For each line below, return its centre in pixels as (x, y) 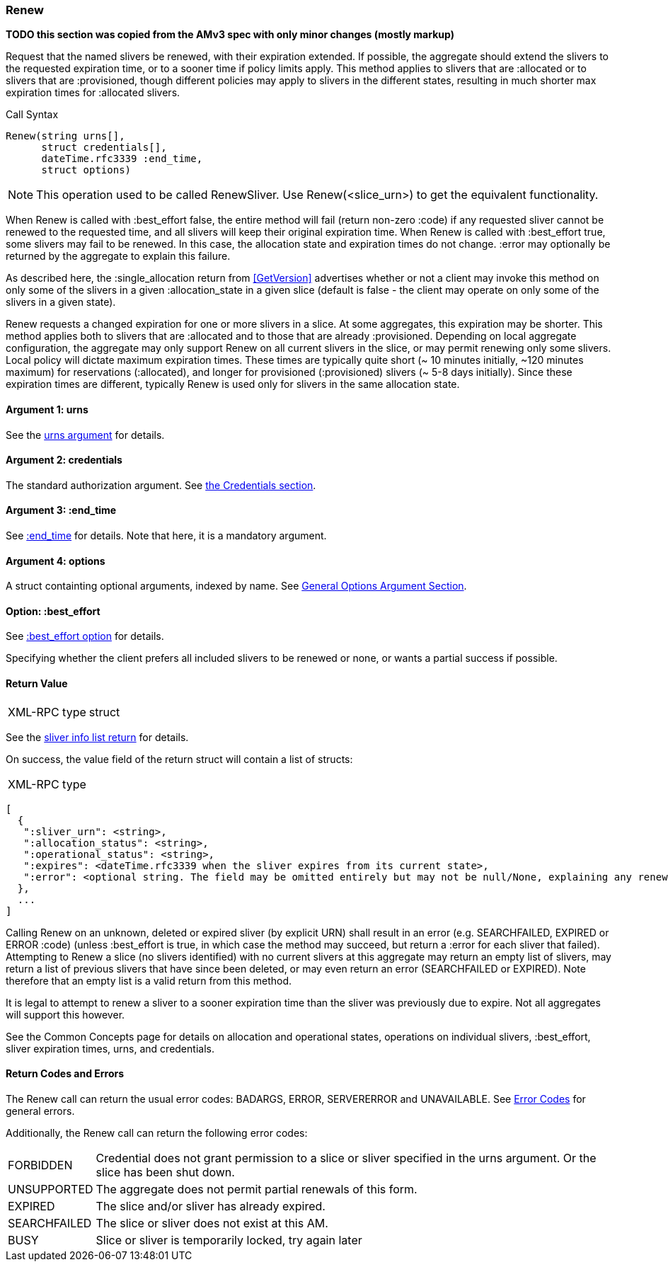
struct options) (86, 170)
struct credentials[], (104, 148)
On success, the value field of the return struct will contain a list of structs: (179, 759)
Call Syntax (32, 115)
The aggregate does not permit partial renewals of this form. (257, 1189)
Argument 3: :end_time (61, 510)
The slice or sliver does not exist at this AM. (212, 1223)
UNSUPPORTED (51, 1189)
